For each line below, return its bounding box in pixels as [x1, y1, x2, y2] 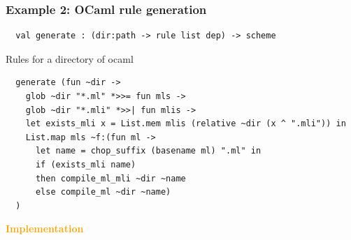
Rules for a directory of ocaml [6, 51, 134, 66]
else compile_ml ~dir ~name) [35, 187, 171, 197]
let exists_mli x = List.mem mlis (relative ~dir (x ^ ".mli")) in [25, 119, 346, 129]
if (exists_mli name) [35, 159, 136, 170]
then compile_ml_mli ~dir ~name [35, 173, 186, 183]
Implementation [6, 221, 84, 236]
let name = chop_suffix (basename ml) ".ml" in [35, 146, 262, 156]
